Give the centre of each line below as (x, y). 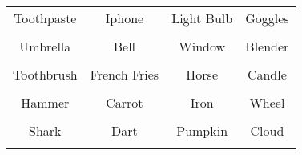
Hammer (45, 102)
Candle (267, 74)
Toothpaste (45, 18)
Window (202, 46)
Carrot (125, 102)
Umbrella (45, 46)
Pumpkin (202, 131)
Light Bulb (202, 18)
